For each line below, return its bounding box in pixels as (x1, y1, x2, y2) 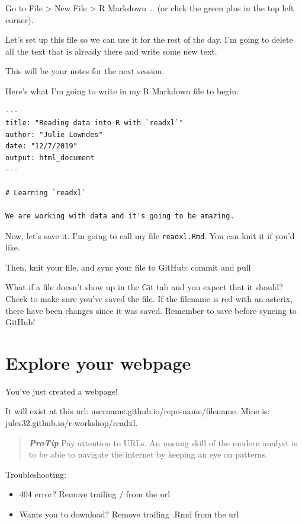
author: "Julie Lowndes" (5, 130, 103, 139)
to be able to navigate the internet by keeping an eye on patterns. (28, 448, 268, 461)
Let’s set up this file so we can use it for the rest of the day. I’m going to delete (5, 33, 293, 46)
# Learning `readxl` (5, 188, 86, 197)
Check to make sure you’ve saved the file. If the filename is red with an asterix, (5, 292, 293, 304)
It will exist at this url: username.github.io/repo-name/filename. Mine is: (5, 405, 270, 417)
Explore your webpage (5, 350, 191, 374)
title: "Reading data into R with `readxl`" (5, 119, 184, 128)
